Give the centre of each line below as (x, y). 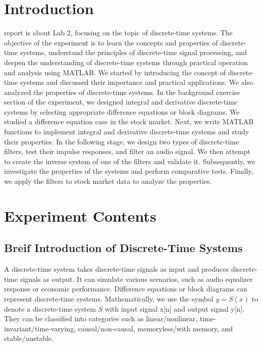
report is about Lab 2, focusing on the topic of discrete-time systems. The (118, 33)
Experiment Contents (80, 215)
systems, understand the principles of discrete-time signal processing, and (134, 52)
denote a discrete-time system (50, 308)
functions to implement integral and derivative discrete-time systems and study (127, 132)
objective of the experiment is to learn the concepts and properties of (111, 42)
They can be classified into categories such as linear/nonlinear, (101, 318)
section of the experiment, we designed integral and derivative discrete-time (121, 102)
